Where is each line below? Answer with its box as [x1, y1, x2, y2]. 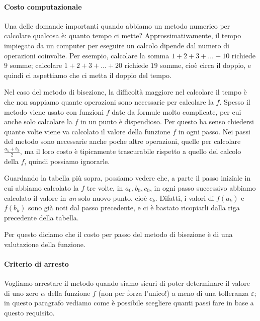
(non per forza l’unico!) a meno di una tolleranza [98, 287, 249, 298]
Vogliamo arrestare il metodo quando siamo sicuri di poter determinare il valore [4, 278, 250, 288]
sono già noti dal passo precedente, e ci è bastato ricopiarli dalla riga [28, 202, 240, 213]
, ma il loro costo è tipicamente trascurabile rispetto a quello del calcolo [20, 145, 241, 156]
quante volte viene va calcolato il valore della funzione [4, 126, 170, 136]
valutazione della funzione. [4, 238, 85, 249]
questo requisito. [4, 307, 55, 318]
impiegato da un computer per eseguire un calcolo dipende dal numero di [4, 40, 229, 50]
